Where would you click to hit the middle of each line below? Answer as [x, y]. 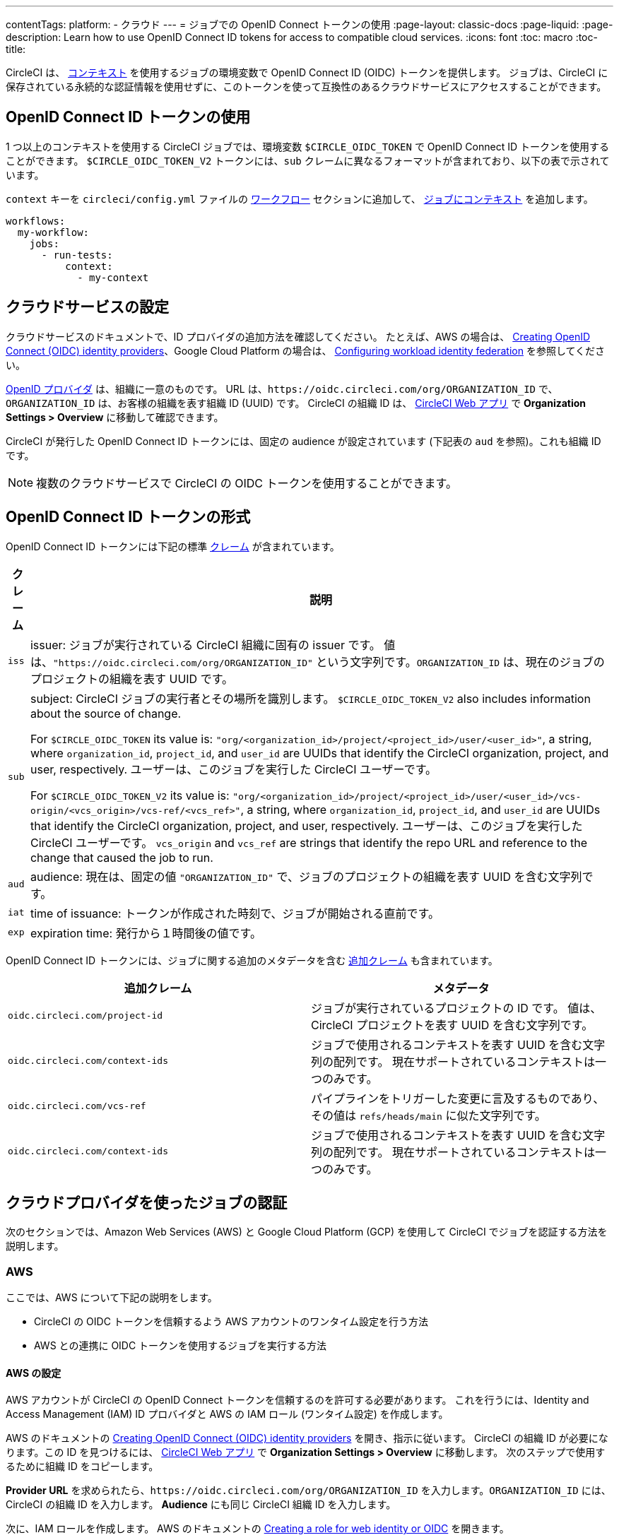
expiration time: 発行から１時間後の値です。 [146, 933]
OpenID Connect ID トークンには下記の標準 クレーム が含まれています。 [173, 546]
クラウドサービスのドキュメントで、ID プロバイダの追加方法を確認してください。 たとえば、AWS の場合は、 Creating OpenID [298, 336]
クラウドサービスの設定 [87, 307]
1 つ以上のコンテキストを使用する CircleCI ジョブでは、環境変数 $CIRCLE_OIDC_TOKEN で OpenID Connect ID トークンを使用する [307, 146]
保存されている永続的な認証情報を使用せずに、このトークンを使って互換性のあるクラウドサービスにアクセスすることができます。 [306, 87]
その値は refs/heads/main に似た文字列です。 [429, 1115]
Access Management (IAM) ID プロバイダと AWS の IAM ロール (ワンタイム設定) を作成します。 [227, 1414]
